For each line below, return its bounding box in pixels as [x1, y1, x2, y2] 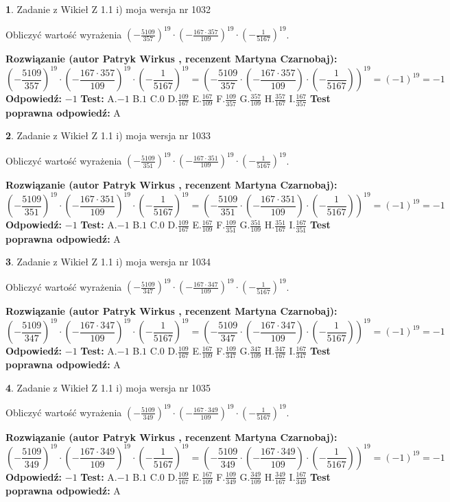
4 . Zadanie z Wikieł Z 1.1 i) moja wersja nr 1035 [5, 380, 211, 394]
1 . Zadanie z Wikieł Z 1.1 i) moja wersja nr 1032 [5, 2, 211, 16]
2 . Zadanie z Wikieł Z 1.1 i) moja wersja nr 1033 [5, 128, 211, 143]
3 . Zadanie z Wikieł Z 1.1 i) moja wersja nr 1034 [5, 254, 211, 269]
